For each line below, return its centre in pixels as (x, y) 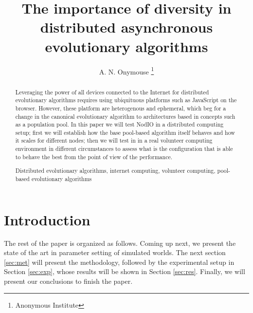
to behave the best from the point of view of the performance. (94, 156)
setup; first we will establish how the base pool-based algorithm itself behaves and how (125, 132)
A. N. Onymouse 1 (126, 71)
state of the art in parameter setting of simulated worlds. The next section (115, 252)
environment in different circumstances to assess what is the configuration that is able (124, 149)
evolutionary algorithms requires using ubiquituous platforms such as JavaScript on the (126, 100)
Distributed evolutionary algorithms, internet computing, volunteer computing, (115, 171)
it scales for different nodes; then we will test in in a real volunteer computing (114, 140)
